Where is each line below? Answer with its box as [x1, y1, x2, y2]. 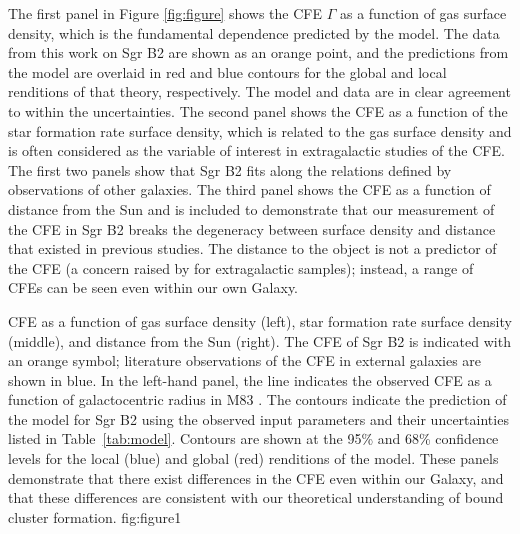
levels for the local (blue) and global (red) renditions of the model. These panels [8, 448, 499, 469]
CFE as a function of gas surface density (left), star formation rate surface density [8, 310, 512, 331]
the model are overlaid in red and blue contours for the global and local [8, 61, 447, 82]
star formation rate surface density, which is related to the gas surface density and [8, 120, 512, 141]
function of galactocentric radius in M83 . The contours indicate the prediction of [8, 389, 507, 410]
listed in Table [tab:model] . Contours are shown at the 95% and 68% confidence [8, 428, 499, 449]
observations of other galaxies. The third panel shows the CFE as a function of [8, 179, 491, 200]
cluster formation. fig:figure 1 [8, 506, 182, 527]
